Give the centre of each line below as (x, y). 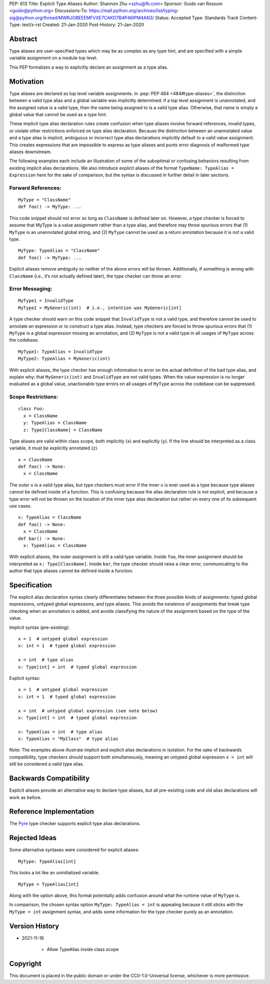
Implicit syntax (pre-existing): (39, 627)
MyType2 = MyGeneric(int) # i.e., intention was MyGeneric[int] (100, 308)
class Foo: (31, 409)
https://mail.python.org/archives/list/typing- (134, 11)
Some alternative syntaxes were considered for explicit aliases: (74, 850)
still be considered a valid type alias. (47, 764)
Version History (34, 926)
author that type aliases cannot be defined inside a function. (71, 571)
